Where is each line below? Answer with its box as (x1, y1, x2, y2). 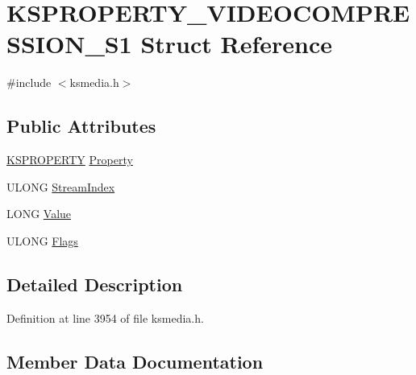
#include (6, 74, 52, 91)
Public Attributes (6, 113, 156, 138)
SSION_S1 (6, 27, 132, 60)
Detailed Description (6, 271, 183, 296)
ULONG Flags (6, 232, 78, 249)
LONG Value (6, 205, 72, 222)
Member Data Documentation (6, 348, 264, 373)
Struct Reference (140, 27, 333, 60)
